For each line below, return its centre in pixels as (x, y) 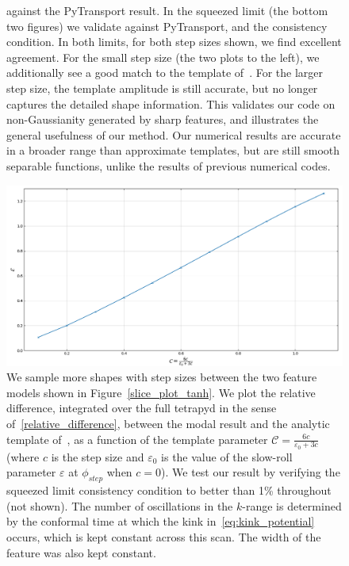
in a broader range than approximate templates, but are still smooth (173, 150)
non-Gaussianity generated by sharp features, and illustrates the (163, 119)
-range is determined (292, 505)
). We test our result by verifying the (251, 472)
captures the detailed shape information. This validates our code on (171, 103)
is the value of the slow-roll (227, 456)
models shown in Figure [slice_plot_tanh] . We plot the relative (161, 392)
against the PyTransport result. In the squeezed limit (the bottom (167, 10)
